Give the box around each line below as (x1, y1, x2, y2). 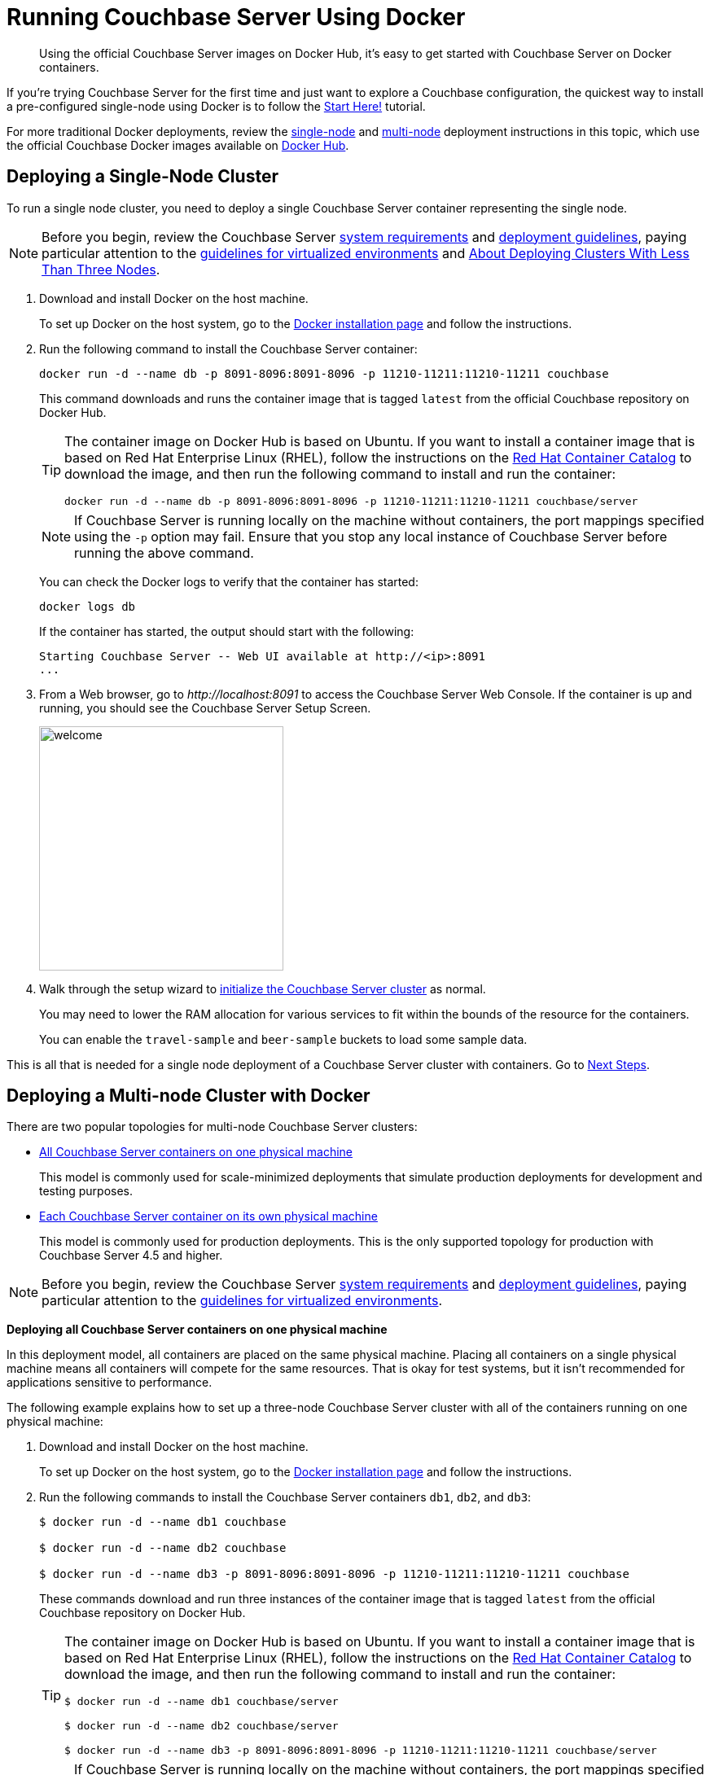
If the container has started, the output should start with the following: (39, 624, 414, 638)
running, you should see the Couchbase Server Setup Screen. (39, 700, 371, 715)
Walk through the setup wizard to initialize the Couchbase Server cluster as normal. (39, 981, 486, 996)
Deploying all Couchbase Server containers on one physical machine (7, 1322, 388, 1337)
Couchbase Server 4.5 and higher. (39, 1248, 223, 1263)
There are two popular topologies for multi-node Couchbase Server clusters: (7, 1120, 418, 1134)
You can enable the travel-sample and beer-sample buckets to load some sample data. (39, 1032, 528, 1046)
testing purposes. (39, 1184, 134, 1199)
